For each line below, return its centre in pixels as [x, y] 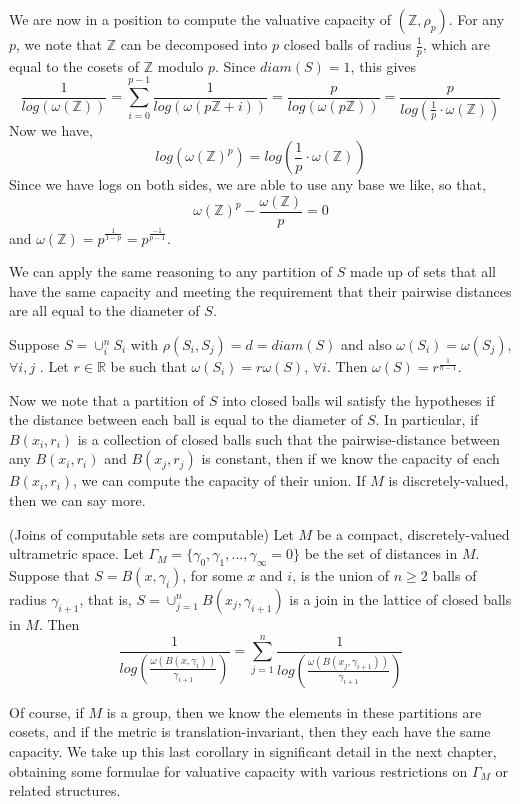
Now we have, [51, 129]
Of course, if [46, 711]
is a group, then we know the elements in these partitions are [294, 711]
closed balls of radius [347, 44]
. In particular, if [427, 419]
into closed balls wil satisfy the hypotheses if [358, 399]
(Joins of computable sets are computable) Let [151, 533]
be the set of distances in [381, 553]
